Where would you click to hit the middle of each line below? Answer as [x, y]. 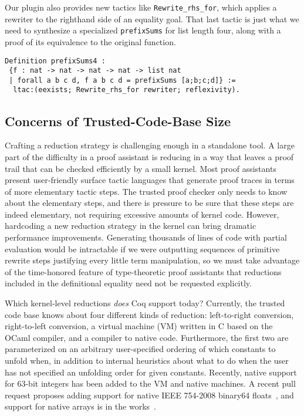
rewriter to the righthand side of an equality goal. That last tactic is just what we [152, 18]
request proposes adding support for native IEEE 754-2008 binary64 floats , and [149, 395]
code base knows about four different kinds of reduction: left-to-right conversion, [149, 314]
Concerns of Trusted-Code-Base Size [118, 121]
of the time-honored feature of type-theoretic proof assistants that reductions [143, 271]
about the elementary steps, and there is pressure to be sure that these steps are [149, 203]
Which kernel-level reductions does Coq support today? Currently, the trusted [145, 303]
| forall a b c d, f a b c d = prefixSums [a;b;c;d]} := [122, 80]
